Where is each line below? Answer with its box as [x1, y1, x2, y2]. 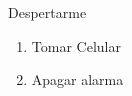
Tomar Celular [31, 35, 121, 56]
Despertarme [8, 2, 87, 22]
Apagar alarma [31, 69, 124, 90]
